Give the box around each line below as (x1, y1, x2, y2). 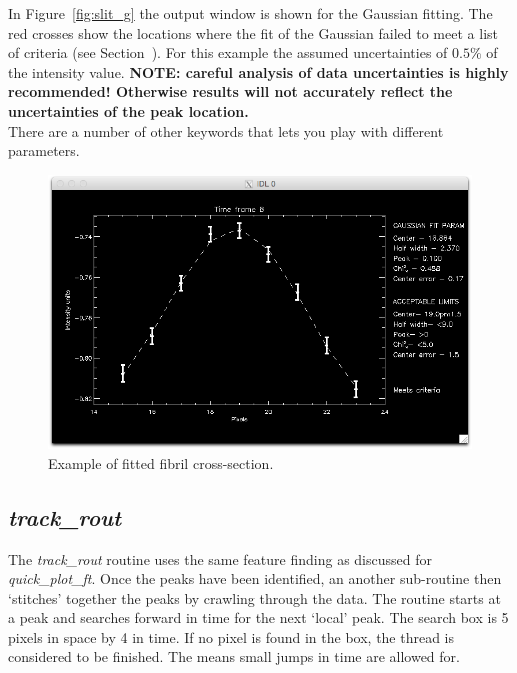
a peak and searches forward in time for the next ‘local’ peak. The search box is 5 (8, 607, 509, 628)
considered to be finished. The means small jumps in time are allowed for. (8, 646, 460, 667)
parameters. (8, 140, 80, 161)
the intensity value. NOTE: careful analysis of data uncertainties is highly (8, 61, 509, 82)
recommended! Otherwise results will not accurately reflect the (8, 81, 453, 102)
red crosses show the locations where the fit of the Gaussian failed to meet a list (8, 22, 498, 43)
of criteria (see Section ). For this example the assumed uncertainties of (8, 42, 448, 63)
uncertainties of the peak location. (8, 100, 249, 121)
